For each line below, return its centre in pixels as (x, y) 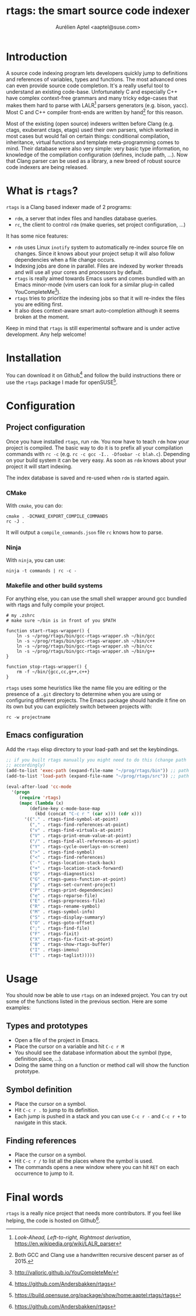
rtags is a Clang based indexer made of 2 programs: (69, 207)
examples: (18, 1007)
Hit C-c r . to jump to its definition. (57, 1110)
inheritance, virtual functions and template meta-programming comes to (93, 142)
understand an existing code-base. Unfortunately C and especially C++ (92, 91)
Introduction (37, 56)
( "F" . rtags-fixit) (55, 934)
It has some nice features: (37, 236)
